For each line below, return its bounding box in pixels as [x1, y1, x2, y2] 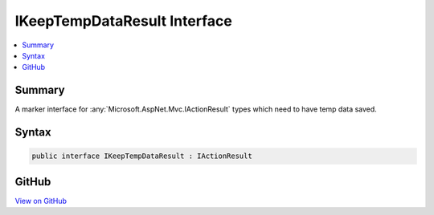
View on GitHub [14, 196, 68, 205]
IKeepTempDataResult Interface [14, 12, 232, 30]
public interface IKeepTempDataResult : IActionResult [31, 152, 252, 160]
